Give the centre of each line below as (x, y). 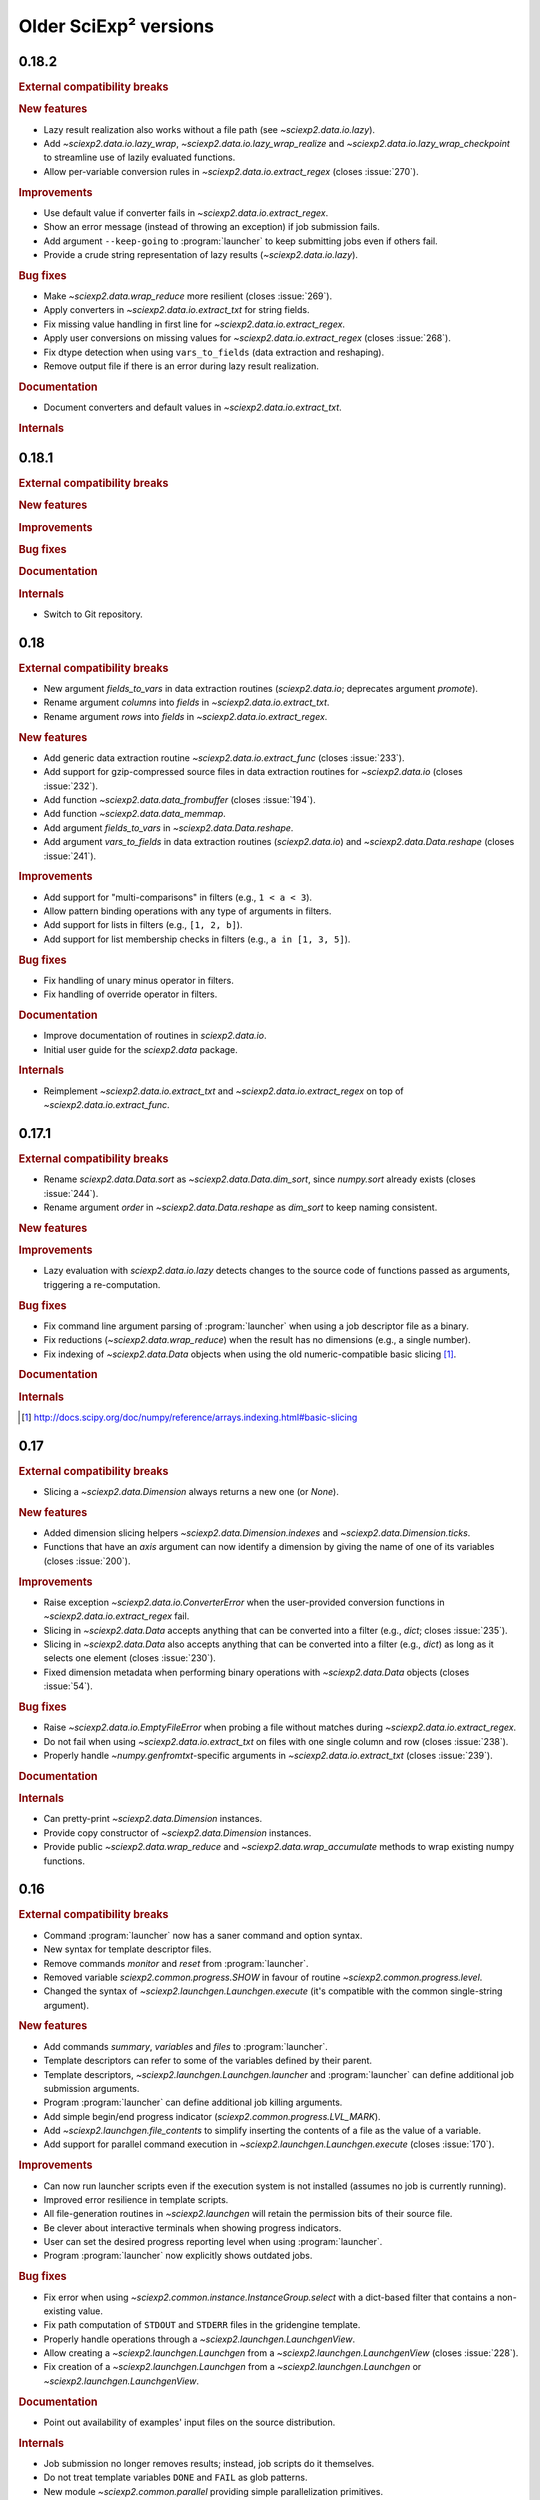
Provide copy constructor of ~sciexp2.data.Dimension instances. (177, 1832)
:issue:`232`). (71, 786)
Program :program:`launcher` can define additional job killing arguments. (193, 2102)
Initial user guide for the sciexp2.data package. (141, 1049)
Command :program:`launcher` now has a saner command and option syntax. (203, 1935)
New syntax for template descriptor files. (127, 1949)
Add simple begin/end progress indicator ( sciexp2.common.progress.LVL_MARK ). (212, 2116)
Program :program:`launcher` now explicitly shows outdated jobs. (178, 2256)
